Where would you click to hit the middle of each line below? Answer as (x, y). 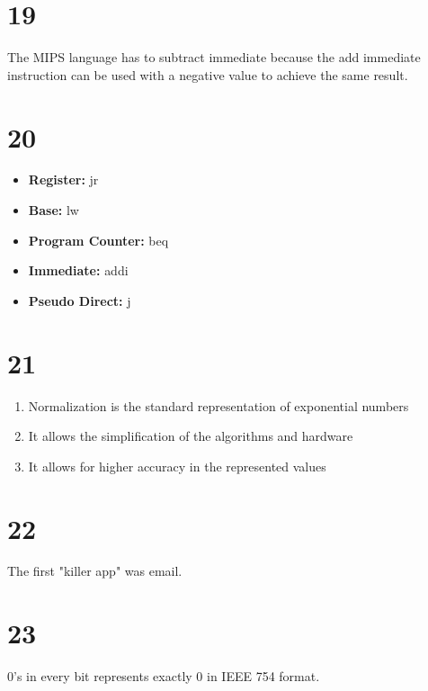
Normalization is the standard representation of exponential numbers (218, 405)
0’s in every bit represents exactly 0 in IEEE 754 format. (164, 676)
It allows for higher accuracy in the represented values (177, 466)
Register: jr (63, 179)
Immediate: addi (78, 270)
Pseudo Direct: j (80, 300)
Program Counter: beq (98, 240)
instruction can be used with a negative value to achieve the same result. (208, 74)
